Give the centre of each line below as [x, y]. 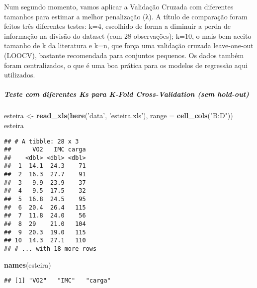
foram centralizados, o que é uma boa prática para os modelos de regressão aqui [126, 65]
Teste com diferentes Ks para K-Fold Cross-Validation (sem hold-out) [127, 94]
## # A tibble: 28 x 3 [42, 141]
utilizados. [20, 75]
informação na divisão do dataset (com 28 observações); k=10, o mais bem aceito [128, 36]
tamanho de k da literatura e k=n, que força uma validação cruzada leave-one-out [129, 45]
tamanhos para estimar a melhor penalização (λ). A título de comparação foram [126, 16]
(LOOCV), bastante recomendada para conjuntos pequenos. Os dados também [124, 55]
